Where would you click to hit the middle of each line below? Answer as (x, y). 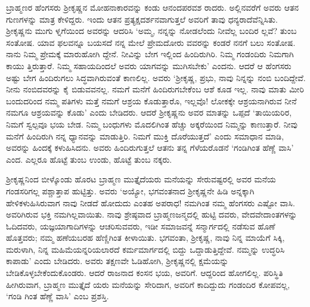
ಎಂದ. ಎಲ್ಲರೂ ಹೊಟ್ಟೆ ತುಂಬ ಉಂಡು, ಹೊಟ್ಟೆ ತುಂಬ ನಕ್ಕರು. (89, 159)
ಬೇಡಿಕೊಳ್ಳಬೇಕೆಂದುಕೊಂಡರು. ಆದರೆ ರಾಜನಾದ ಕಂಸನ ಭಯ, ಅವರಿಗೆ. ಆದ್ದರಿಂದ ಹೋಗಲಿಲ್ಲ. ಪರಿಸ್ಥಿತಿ (145, 273)
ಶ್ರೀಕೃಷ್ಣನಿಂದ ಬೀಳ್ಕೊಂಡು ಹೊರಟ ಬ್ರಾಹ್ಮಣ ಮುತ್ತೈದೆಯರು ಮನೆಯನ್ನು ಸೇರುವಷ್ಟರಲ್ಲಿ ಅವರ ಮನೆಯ (141, 179)
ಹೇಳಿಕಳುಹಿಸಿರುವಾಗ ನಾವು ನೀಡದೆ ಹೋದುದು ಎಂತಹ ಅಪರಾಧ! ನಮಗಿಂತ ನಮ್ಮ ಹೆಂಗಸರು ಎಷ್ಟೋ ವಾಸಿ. (151, 202)
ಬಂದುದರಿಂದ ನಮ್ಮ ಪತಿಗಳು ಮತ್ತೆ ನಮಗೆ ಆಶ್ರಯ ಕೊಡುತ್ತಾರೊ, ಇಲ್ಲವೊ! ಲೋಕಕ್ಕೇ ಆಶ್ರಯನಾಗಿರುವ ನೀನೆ (151, 100)
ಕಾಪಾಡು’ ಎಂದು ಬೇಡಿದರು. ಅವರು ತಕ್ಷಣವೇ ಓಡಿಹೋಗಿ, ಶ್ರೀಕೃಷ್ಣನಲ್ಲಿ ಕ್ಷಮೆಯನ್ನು (117, 261)
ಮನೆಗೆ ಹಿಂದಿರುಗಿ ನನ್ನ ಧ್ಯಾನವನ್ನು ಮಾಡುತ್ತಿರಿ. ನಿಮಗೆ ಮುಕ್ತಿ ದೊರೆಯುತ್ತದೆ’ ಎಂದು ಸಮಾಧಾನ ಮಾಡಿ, (145, 136)
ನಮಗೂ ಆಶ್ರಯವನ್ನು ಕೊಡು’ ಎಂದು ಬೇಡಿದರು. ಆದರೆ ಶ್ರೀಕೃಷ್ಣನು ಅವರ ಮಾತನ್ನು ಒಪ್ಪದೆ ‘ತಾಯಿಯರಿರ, (149, 112)
